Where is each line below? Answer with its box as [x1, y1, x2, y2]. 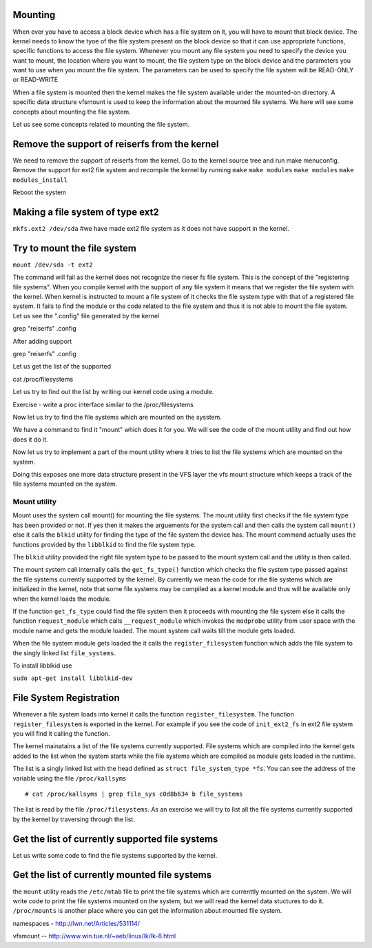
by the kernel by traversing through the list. [12, 815, 136, 823]
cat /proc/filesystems [12, 375, 74, 383]
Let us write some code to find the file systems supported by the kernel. [12, 851, 217, 859]
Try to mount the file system [12, 242, 137, 254]
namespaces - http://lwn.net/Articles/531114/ [12, 919, 141, 927]
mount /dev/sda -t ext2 [12, 260, 93, 269]
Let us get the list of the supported [12, 362, 112, 371]
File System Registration [12, 692, 120, 704]
